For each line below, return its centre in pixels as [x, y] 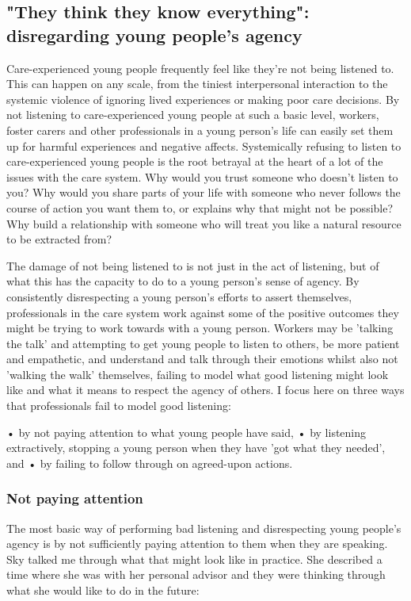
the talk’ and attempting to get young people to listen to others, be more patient [203, 343]
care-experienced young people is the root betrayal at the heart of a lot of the [195, 161]
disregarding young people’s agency [154, 34]
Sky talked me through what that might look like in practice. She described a [194, 559]
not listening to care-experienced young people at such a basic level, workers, [193, 115]
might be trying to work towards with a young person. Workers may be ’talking [200, 328]
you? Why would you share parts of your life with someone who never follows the [204, 192]
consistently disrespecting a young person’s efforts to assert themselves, [179, 296]
